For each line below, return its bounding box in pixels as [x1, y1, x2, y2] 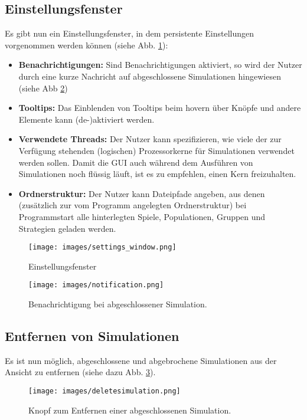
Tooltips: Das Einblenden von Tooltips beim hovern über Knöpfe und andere [18, 101, 301, 114]
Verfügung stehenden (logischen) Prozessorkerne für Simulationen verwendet [18, 144, 295, 156]
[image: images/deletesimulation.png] [28, 387, 181, 395]
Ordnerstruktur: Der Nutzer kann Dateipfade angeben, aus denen [18, 187, 265, 199]
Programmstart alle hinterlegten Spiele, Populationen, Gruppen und [18, 210, 266, 222]
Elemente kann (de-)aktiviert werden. [18, 113, 155, 125]
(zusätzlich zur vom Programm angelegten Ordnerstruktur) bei [18, 199, 247, 211]
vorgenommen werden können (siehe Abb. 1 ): [5, 38, 168, 51]
